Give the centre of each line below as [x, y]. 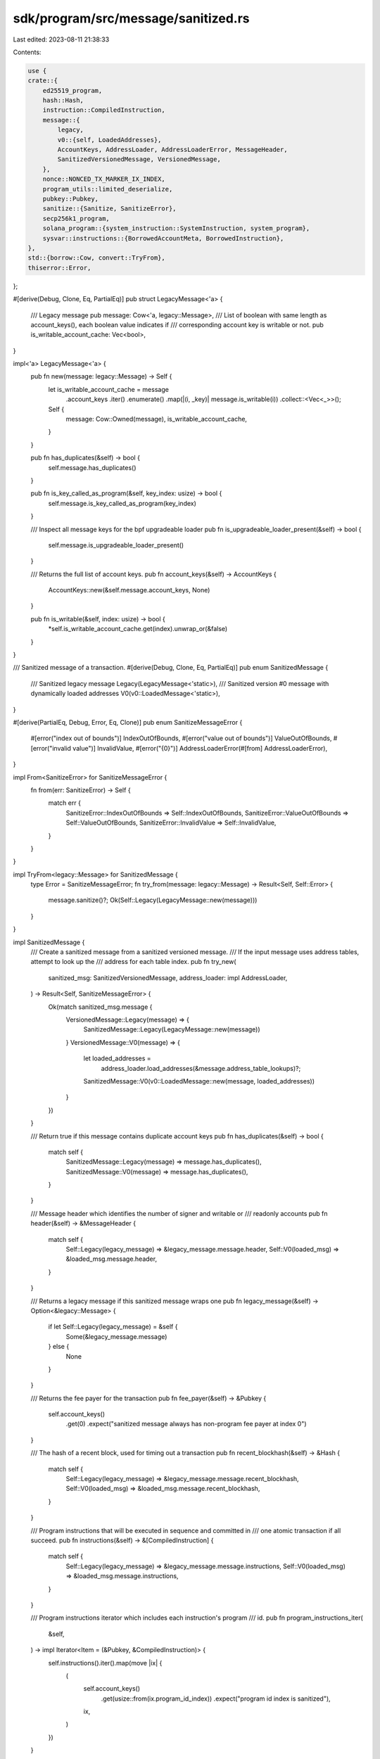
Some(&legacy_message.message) [116, 1336]
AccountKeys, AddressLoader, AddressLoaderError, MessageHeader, [172, 150]
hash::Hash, [63, 101]
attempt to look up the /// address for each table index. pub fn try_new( [133, 962]
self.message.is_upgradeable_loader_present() [116, 545]
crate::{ [43, 81]
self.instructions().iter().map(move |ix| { [105, 1663]
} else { [59, 1347]
